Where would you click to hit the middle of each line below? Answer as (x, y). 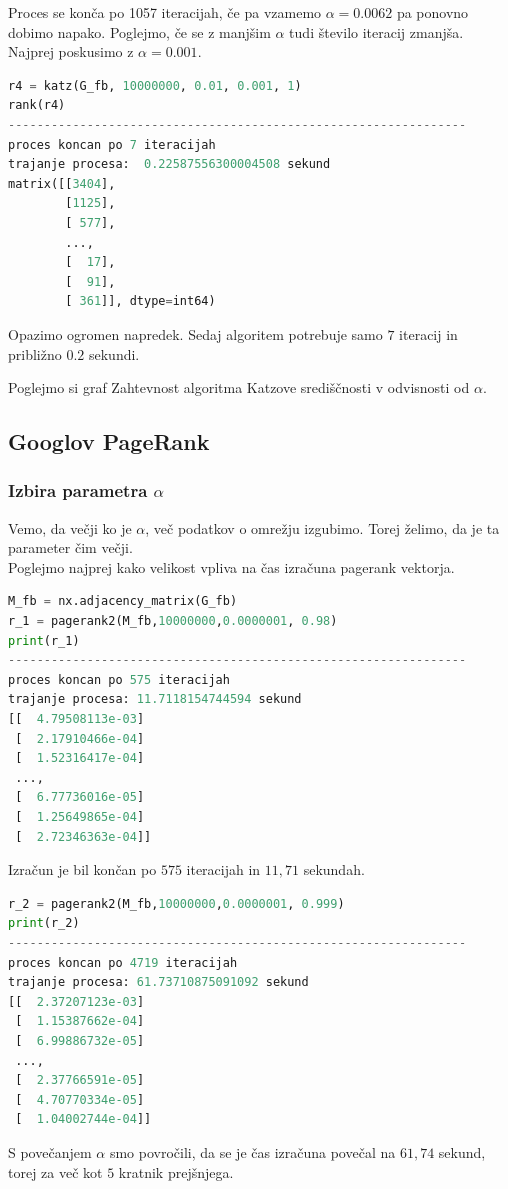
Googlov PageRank (109, 441)
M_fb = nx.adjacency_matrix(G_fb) (123, 601)
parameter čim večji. (70, 547)
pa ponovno (432, 12)
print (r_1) (44, 640)
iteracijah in (223, 869)
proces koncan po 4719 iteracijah (123, 962)
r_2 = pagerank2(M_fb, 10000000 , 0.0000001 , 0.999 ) (176, 903)
